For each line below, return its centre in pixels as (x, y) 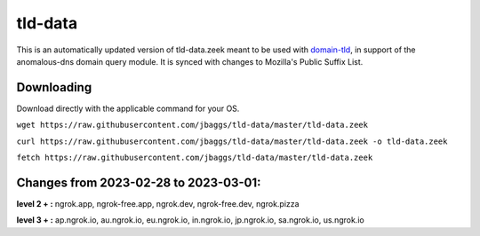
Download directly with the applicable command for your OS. (128, 108)
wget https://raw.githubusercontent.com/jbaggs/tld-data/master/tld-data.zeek (192, 125)
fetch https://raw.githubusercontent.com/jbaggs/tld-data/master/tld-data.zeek (195, 158)
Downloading (54, 87)
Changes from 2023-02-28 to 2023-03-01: (139, 182)
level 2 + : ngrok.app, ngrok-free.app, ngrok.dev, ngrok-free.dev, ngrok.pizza (158, 203)
